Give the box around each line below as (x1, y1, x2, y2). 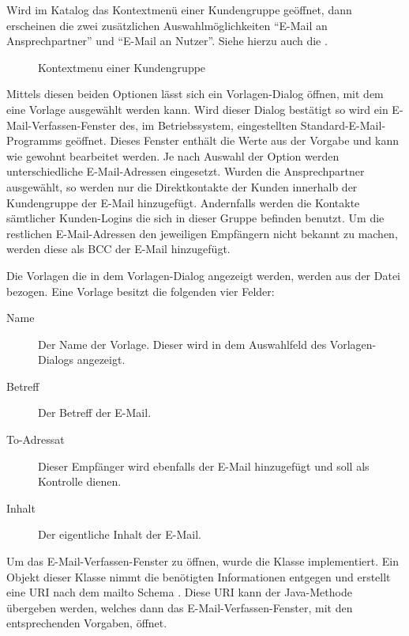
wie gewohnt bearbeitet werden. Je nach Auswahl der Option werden (6, 147, 340, 164)
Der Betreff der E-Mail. (38, 404, 152, 421)
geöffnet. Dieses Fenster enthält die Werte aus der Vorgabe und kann (66, 132, 400, 149)
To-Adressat (6, 431, 65, 448)
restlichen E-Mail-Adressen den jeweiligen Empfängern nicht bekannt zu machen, (6, 225, 398, 241)
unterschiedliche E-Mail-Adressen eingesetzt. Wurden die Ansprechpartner (6, 163, 365, 180)
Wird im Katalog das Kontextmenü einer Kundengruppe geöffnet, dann (6, 2, 352, 17)
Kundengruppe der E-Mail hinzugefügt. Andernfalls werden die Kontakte (6, 194, 360, 210)
